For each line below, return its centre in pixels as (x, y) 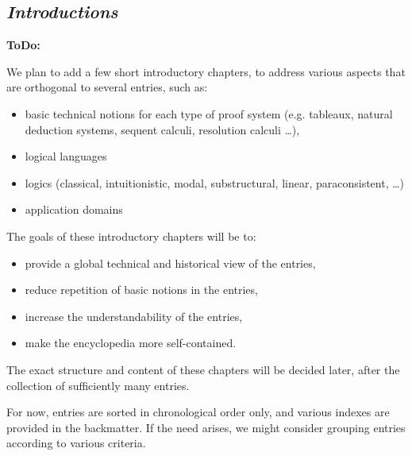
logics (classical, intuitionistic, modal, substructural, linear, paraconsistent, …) (215, 182)
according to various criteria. (76, 443)
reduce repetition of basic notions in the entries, (141, 290)
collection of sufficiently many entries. (98, 385)
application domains (74, 209)
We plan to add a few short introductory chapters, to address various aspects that (206, 71)
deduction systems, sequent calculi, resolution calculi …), (162, 129)
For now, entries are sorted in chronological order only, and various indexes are (198, 412)
